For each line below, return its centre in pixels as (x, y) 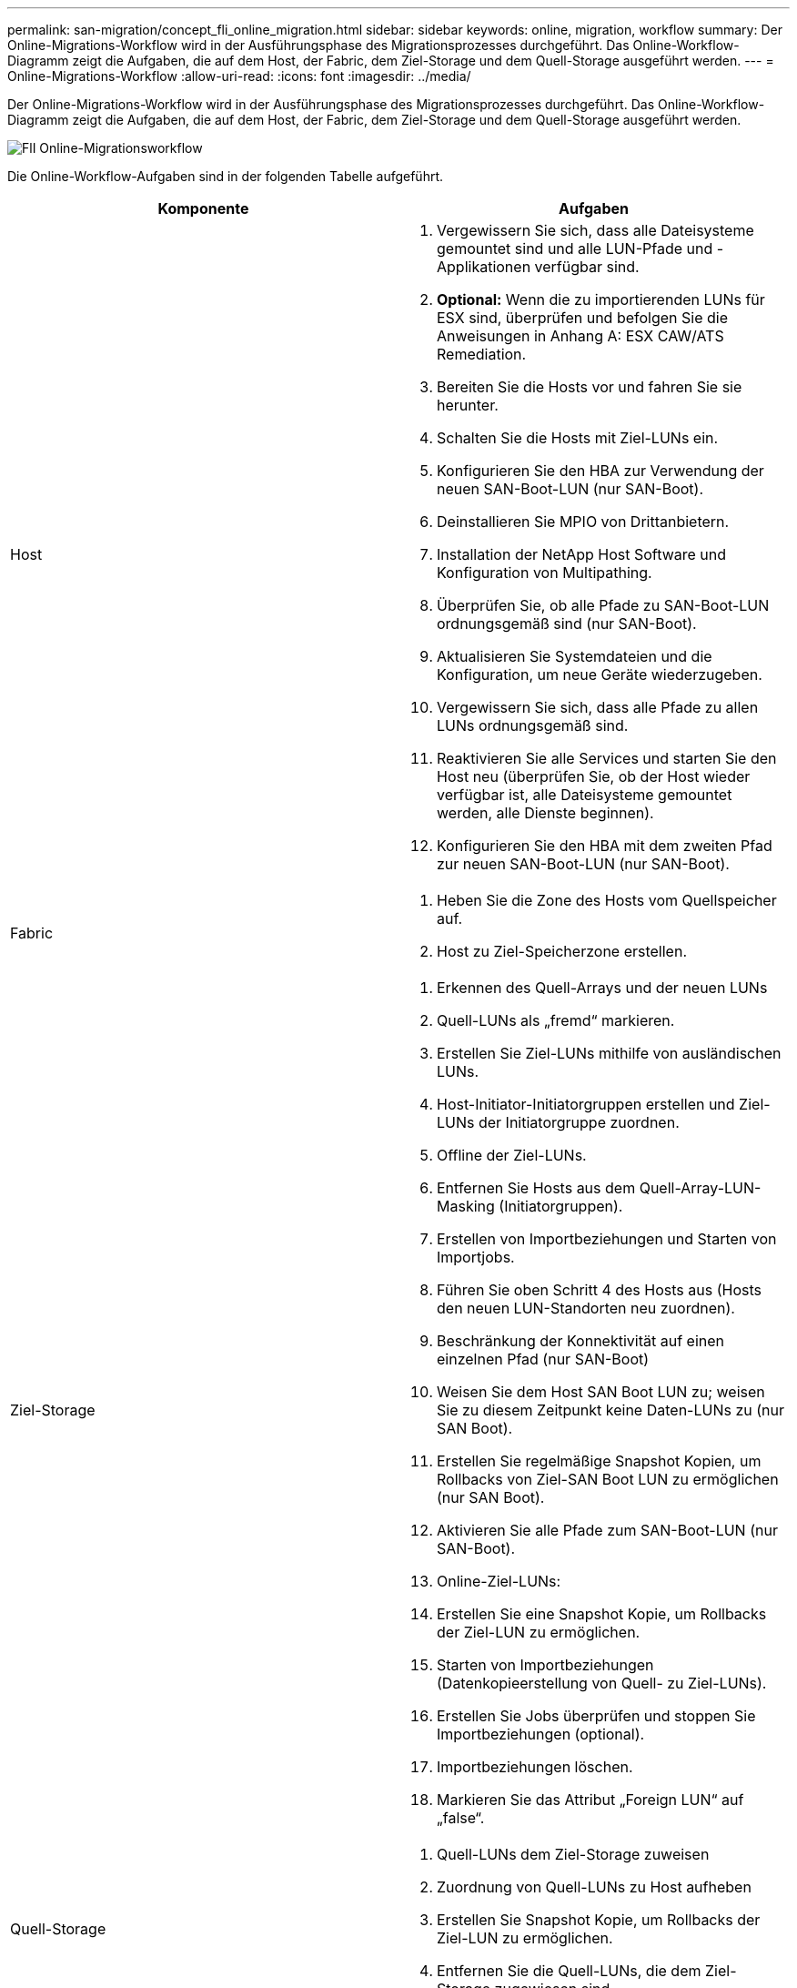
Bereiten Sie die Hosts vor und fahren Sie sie (590, 387)
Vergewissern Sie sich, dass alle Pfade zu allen (598, 707)
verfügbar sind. (587, 267)
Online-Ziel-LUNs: (499, 1581)
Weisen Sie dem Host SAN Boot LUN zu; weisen (601, 1392)
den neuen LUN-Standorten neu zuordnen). (586, 1308)
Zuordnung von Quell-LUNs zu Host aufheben (594, 1887)
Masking (466, 1206)
